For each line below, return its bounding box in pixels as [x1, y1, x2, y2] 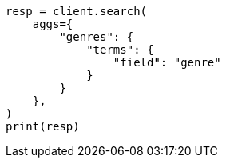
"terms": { [86, 43, 154, 56]
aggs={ [32, 18, 73, 30]
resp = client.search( [6, 5, 148, 18]
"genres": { [59, 30, 134, 43]
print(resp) [6, 120, 80, 133]
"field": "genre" [113, 56, 221, 69]
